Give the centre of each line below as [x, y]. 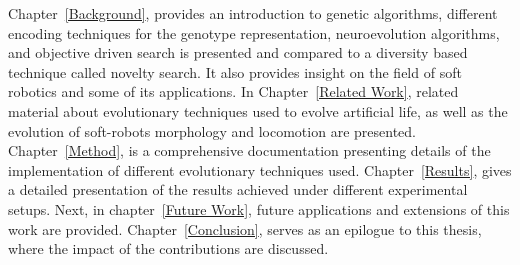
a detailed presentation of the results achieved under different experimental [238, 189]
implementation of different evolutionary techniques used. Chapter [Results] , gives [260, 169]
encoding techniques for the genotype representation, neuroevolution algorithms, [254, 32]
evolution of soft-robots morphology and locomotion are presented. [212, 130]
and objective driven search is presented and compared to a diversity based [238, 52]
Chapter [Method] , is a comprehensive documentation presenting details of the [249, 150]
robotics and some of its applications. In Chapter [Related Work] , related [233, 91]
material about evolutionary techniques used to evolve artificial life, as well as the [258, 110]
